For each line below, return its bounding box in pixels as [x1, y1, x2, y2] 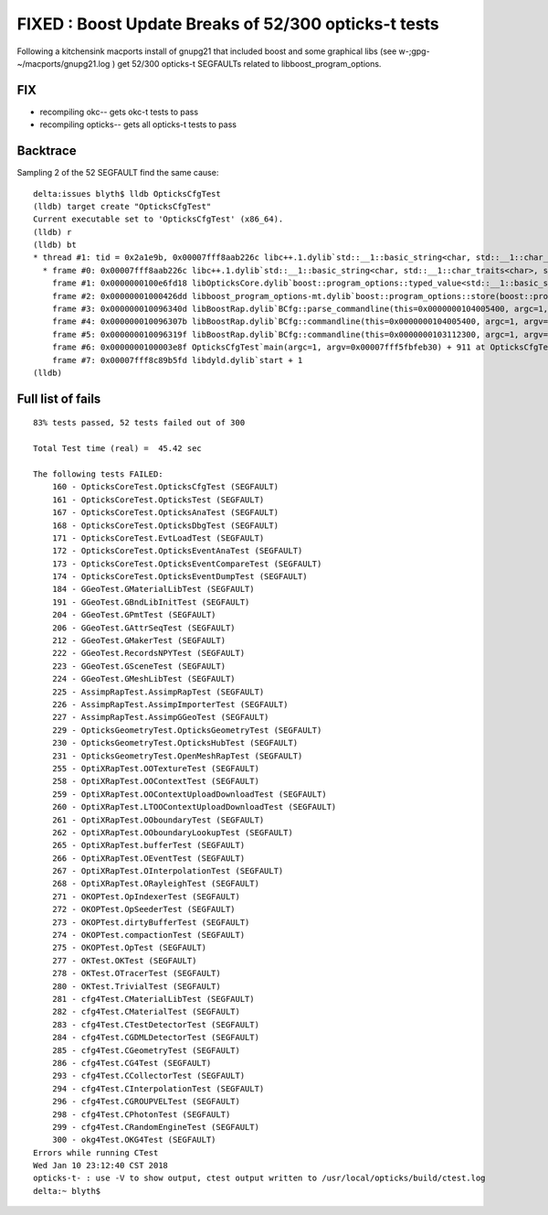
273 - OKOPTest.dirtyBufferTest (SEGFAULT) [51, 917, 250, 928]
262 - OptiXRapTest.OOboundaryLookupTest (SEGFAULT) [51, 827, 294, 837]
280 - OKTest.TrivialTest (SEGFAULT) [51, 981, 221, 992]
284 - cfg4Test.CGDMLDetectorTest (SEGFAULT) [51, 1032, 260, 1043]
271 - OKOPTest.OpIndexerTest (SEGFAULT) [51, 891, 241, 901]
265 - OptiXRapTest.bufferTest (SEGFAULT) [51, 840, 246, 851]
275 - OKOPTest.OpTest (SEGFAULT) [51, 942, 207, 953]
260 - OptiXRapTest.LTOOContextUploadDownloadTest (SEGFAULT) [51, 801, 337, 812]
